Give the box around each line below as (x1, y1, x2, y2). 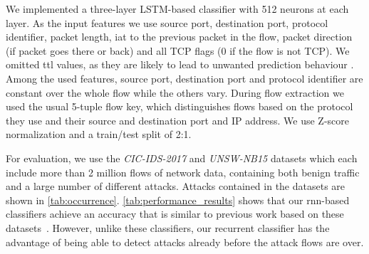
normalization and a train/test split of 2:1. (6, 127, 192, 142)
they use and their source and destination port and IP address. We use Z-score (6, 112, 349, 127)
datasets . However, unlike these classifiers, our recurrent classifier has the (6, 220, 330, 235)
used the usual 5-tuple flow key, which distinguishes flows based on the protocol (6, 99, 353, 114)
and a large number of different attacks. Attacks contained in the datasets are (6, 179, 345, 194)
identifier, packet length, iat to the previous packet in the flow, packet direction (6, 29, 353, 44)
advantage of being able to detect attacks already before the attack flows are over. (6, 234, 364, 249)
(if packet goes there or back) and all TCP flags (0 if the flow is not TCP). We (6, 43, 350, 58)
